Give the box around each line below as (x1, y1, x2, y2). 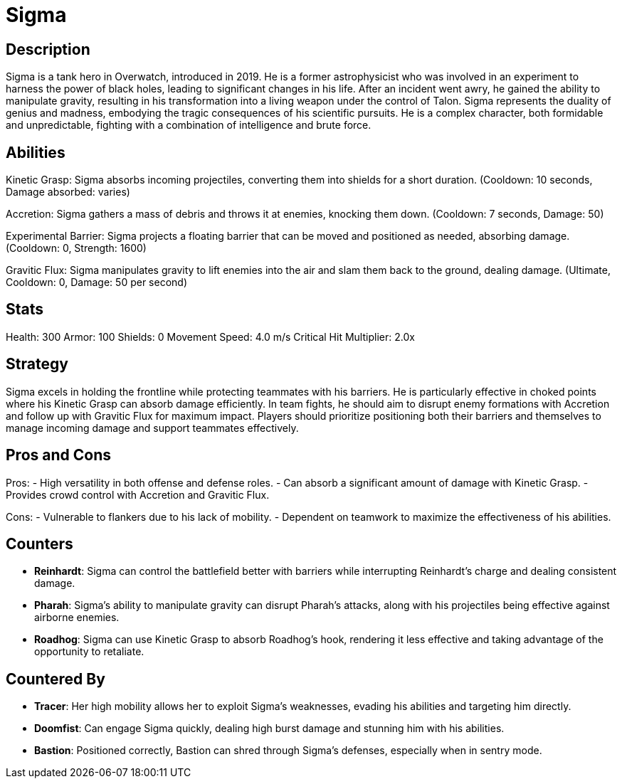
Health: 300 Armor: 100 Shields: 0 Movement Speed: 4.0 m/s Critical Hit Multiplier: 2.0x (6, 330, 415, 343)
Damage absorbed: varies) (6, 186, 130, 198)
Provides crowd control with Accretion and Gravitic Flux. (6, 488, 270, 501)
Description (6, 40, 90, 58)
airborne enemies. (34, 611, 120, 624)
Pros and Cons (6, 446, 111, 465)
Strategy (6, 355, 68, 374)
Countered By (6, 669, 105, 688)
